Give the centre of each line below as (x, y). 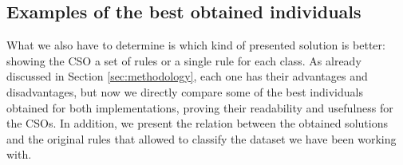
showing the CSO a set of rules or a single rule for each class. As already (184, 60)
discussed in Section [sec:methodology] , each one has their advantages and (187, 76)
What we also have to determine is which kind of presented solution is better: (196, 45)
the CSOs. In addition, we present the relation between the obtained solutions (197, 123)
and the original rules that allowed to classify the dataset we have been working (201, 138)
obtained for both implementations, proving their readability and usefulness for (200, 107)
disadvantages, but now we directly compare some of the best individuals (185, 91)
